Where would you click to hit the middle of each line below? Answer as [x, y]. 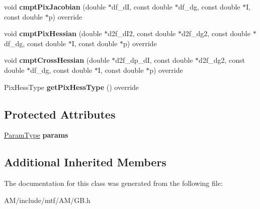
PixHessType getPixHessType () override [72, 87]
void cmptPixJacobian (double [55, 7]
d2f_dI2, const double [142, 33]
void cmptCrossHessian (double [57, 60]
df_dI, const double [142, 7]
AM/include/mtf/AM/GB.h [47, 200]
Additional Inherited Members [85, 162]
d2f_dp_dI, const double [154, 60]
